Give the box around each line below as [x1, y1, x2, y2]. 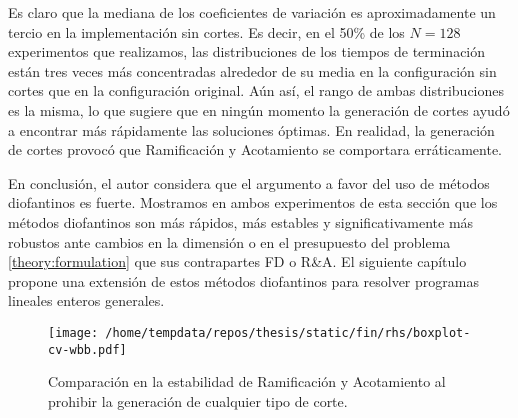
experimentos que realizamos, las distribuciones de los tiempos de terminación [8, 41, 486, 62]
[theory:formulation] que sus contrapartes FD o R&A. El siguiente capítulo [8, 251, 467, 272]
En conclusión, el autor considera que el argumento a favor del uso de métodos [8, 172, 490, 193]
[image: [48, 325, 99, 340]
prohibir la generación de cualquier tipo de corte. [48, 390, 348, 411]
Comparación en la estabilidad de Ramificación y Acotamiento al [48, 371, 446, 392]
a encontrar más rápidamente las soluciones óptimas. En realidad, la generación [8, 119, 495, 140]
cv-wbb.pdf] [48, 342, 127, 357]
